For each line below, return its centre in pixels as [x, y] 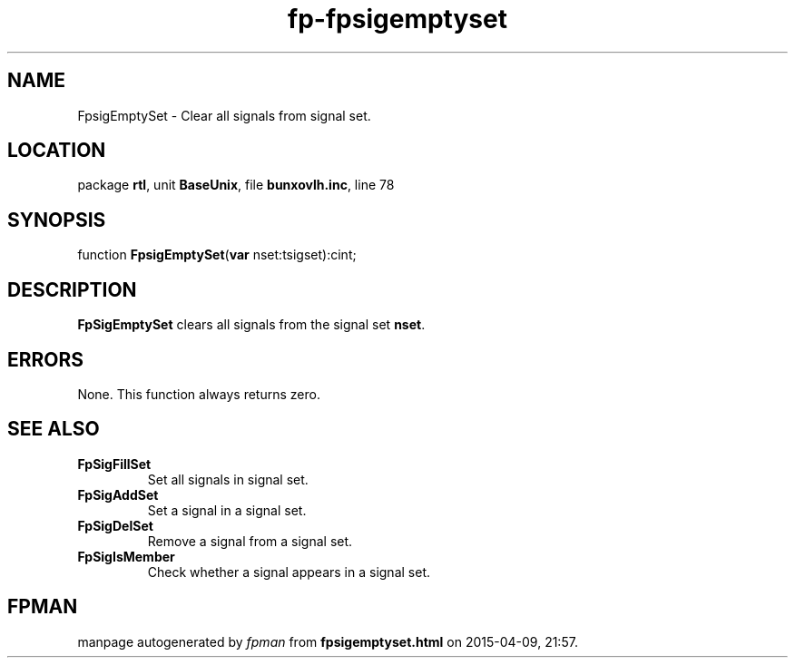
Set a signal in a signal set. [227, 510]
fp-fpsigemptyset [397, 19]
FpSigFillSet [114, 464]
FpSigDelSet [115, 525]
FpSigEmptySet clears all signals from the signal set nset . [251, 325]
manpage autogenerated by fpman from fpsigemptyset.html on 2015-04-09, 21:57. [328, 641]
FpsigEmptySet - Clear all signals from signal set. [224, 115]
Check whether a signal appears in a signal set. [289, 572]
